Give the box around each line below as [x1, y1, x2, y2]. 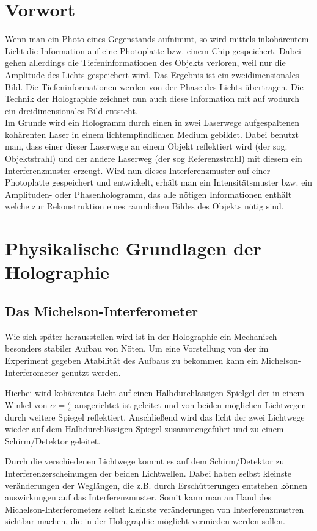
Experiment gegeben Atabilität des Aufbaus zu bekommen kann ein [5, 353, 258, 366]
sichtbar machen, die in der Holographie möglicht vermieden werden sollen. [5, 515, 285, 527]
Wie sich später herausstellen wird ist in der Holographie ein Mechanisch [5, 330, 277, 342]
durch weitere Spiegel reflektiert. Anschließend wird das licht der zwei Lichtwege [5, 410, 305, 423]
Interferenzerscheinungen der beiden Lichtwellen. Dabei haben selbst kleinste [5, 466, 292, 479]
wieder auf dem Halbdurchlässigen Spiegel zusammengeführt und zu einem [5, 422, 284, 435]
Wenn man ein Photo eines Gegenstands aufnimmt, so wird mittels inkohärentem [5, 32, 309, 45]
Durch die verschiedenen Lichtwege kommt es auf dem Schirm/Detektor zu [5, 455, 285, 468]
